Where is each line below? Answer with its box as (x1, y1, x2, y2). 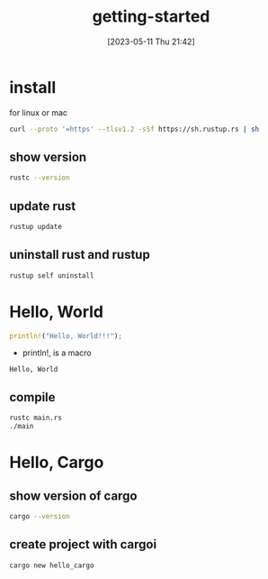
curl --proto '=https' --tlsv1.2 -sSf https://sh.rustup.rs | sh (9, 124, 259, 133)
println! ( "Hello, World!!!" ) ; (9, 331, 123, 340)
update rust (9, 198, 76, 214)
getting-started (92, 6, 210, 27)
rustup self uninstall (9, 271, 94, 280)
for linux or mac (9, 106, 68, 118)
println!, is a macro (22, 347, 92, 358)
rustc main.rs (9, 413, 63, 423)
